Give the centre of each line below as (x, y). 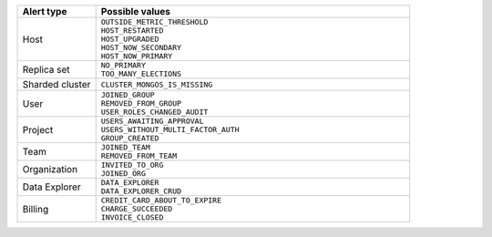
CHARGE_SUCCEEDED (137, 209)
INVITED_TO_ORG (132, 165)
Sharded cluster (56, 84)
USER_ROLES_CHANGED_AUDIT (154, 112)
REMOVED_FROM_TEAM (139, 156)
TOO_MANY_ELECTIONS (141, 74)
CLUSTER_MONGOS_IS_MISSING (157, 84)
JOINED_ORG (123, 173)
